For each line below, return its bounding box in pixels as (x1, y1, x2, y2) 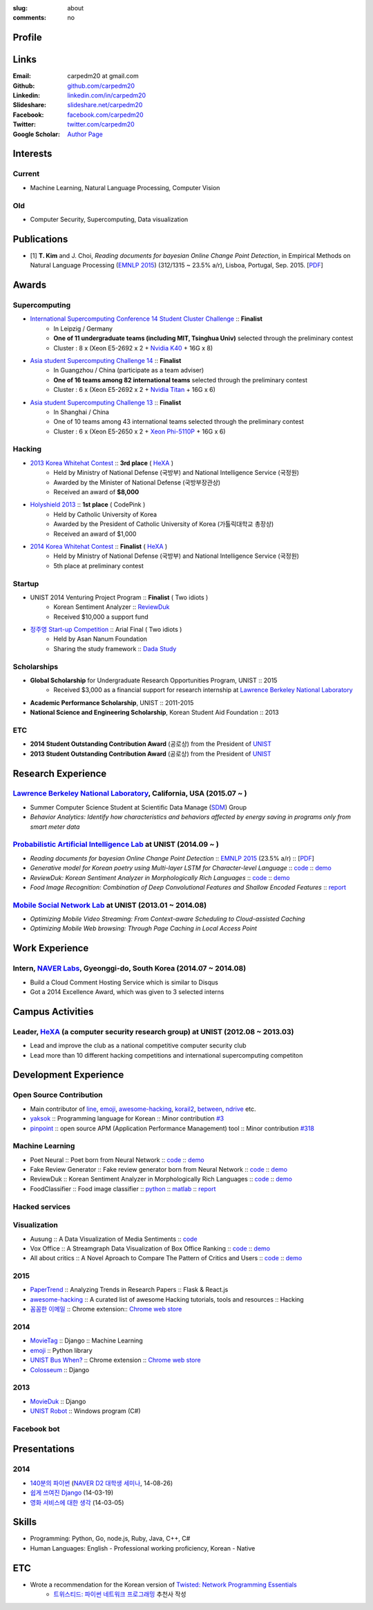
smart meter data (30, 823, 80, 831)
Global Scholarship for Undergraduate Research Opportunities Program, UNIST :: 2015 (30, 676, 278, 684)
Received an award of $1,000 (53, 530, 137, 538)
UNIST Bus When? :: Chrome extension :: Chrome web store (30, 1356, 201, 1365)
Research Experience (12, 767, 107, 779)
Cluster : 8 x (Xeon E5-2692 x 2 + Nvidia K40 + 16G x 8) (53, 344, 213, 352)
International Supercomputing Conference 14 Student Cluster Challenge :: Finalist (30, 315, 262, 323)
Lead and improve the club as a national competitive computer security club (30, 1041, 247, 1050)
